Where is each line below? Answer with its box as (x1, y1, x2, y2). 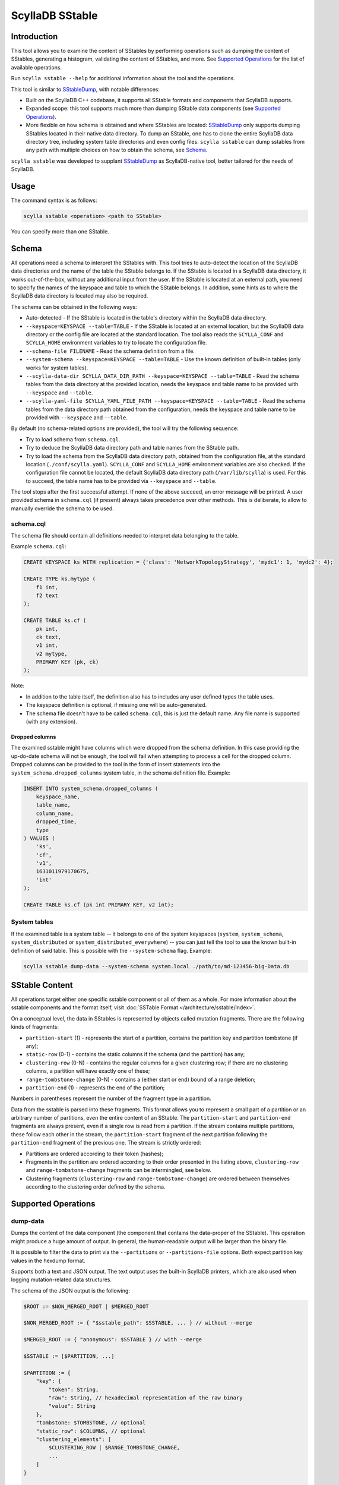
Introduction (11, 31, 58, 42)
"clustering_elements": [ (36, 1436, 112, 1443)
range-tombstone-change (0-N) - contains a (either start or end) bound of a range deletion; (26, 1076, 256, 1083)
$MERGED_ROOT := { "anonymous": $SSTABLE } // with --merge (23, 1336, 202, 1343)
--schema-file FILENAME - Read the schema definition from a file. (26, 347, 195, 355)
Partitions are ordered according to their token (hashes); (26, 1150, 163, 1157)
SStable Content (11, 980, 74, 990)
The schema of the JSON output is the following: (11, 1287, 131, 1294)
